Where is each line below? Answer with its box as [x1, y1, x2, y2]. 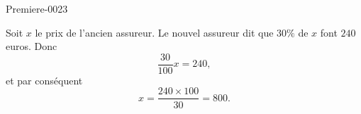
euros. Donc [6, 39, 57, 53]
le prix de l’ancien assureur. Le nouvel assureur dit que [35, 25, 274, 39]
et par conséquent [6, 72, 83, 87]
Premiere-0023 [6, 1, 68, 15]
